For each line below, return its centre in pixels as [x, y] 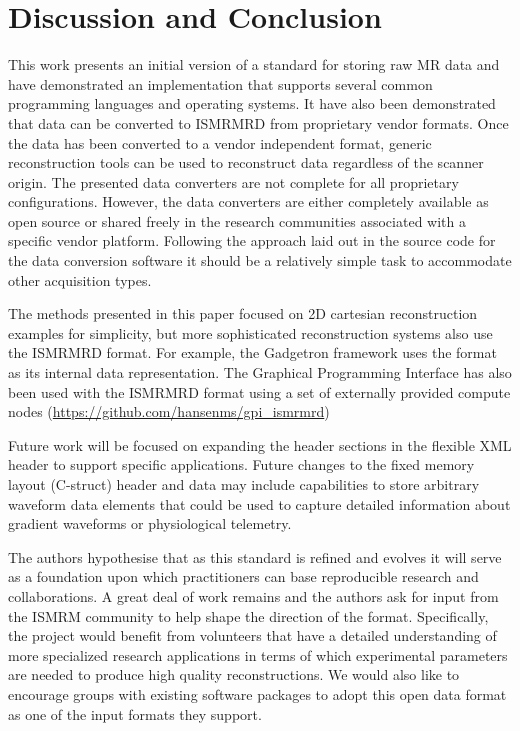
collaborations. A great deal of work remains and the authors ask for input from [253, 595]
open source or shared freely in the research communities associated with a [237, 220]
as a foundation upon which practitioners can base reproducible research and [243, 576]
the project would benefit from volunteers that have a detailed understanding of [252, 635]
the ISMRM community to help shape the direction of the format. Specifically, [248, 615]
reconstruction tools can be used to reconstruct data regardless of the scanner [246, 162]
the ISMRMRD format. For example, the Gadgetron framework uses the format [252, 352]
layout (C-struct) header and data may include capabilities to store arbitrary [244, 484]
